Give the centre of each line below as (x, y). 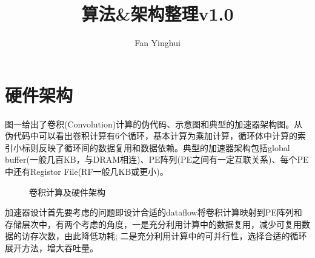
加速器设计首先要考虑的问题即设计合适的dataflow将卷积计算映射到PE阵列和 (154, 212)
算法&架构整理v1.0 (157, 14)
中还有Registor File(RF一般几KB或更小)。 (87, 171)
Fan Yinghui (157, 43)
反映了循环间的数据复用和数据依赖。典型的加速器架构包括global (164, 147)
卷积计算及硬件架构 (67, 192)
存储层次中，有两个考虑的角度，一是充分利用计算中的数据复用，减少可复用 (153, 224)
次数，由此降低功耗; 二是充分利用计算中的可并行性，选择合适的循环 (173, 236)
